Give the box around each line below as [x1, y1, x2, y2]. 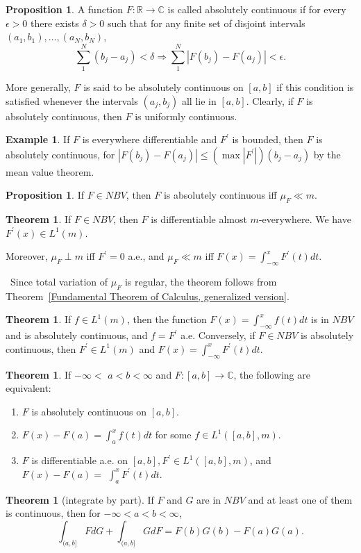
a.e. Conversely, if [180, 328, 255, 342]
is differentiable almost [151, 212, 247, 226]
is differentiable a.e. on [31, 453, 128, 468]
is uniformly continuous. [135, 108, 237, 123]
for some [155, 427, 192, 442]
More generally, [6, 79, 71, 94]
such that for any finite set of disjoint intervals [108, 15, 305, 30]
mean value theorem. [6, 164, 94, 179]
